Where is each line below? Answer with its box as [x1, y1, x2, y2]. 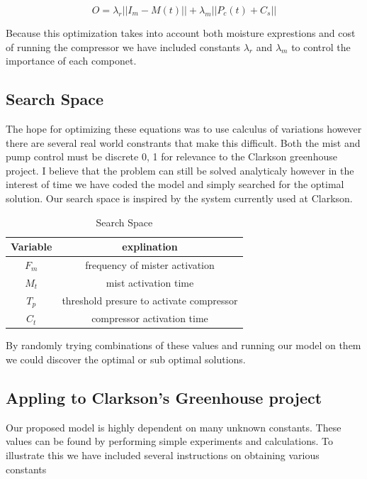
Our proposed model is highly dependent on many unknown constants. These [6, 419, 341, 434]
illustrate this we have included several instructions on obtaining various [6, 448, 320, 463]
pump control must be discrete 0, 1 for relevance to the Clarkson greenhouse [6, 149, 337, 164]
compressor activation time [91, 311, 208, 326]
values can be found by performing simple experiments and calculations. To [6, 434, 334, 448]
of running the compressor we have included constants [6, 39, 240, 54]
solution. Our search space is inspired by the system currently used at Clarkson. [6, 190, 353, 205]
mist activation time [106, 275, 194, 290]
